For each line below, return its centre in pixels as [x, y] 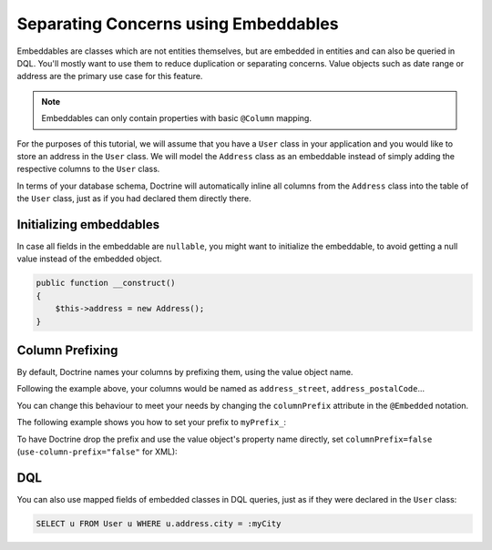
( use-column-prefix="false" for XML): [97, 452]
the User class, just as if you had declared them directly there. [134, 199]
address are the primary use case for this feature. [110, 76]
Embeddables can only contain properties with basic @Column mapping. [176, 118]
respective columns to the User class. [88, 169]
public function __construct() [106, 283]
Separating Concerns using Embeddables [178, 24]
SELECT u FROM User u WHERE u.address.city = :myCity [159, 523]
